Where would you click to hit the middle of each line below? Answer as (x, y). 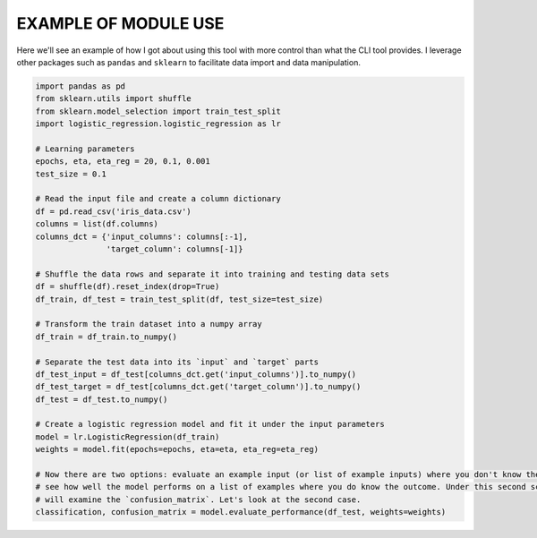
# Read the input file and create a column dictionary (158, 199)
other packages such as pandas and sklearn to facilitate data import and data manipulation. (189, 62)
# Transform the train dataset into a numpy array (149, 324)
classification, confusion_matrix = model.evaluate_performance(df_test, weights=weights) (241, 512)
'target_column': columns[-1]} (175, 249)
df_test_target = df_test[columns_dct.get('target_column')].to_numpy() (198, 387)
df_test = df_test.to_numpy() (102, 399)
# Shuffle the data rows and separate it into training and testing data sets (212, 274)
